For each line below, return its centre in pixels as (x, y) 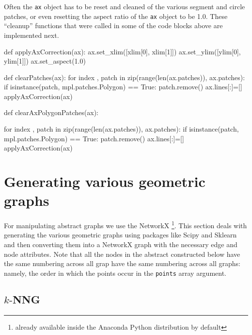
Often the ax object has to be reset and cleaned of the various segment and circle (125, 6)
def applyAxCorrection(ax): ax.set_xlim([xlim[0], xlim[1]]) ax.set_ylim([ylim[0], (122, 51)
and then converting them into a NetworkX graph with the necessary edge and (121, 244)
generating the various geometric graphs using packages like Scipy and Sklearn (120, 235)
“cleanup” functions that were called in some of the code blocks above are (113, 25)
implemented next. (31, 35)
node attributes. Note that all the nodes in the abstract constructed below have (122, 254)
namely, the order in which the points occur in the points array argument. (115, 273)
